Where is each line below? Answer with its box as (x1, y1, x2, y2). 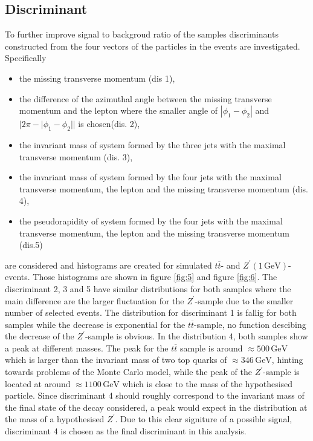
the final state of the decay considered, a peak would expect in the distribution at (5, 400, 308, 413)
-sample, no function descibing (194, 318, 306, 330)
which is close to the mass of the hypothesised (122, 377, 293, 390)
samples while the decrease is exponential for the (5, 318, 186, 330)
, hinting (271, 353, 303, 366)
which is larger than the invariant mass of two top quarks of (5, 353, 227, 366)
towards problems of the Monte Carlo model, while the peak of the (5, 365, 252, 378)
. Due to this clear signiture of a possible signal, (115, 413, 292, 425)
